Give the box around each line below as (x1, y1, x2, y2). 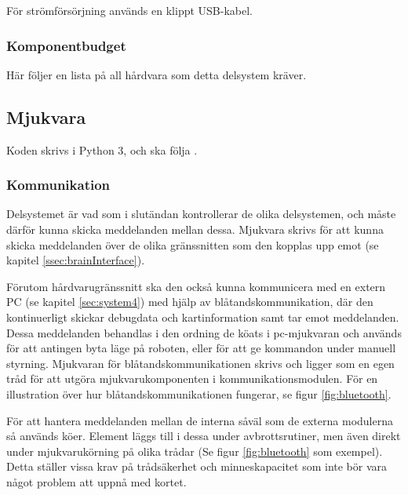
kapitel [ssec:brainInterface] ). (6, 252, 145, 268)
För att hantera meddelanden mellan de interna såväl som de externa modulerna (6, 412, 393, 428)
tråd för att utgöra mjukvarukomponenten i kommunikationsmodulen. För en (6, 370, 378, 387)
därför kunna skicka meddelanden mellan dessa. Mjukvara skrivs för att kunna (6, 221, 384, 238)
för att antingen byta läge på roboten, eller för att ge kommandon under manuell (6, 340, 396, 356)
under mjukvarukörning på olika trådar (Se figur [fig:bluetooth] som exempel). (6, 442, 383, 459)
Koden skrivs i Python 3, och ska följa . (6, 141, 198, 158)
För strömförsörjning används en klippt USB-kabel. (6, 2, 253, 18)
